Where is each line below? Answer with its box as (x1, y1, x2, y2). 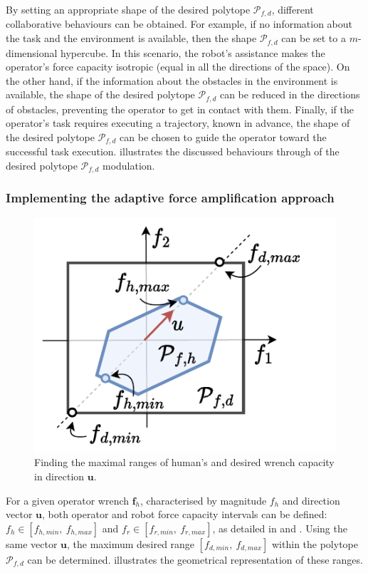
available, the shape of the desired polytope (6, 87, 195, 102)
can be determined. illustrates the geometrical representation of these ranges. (27, 552, 363, 567)
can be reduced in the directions (219, 87, 360, 102)
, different (271, 2, 314, 16)
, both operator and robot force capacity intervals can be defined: (41, 507, 327, 522)
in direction (34, 468, 85, 483)
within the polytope (272, 536, 358, 551)
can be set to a (281, 31, 346, 46)
